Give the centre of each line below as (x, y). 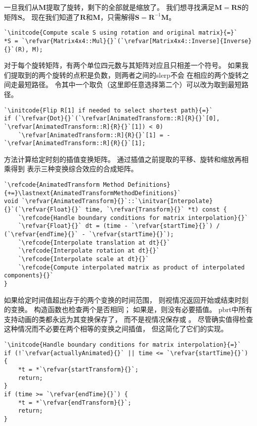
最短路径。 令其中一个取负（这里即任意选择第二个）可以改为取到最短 (129, 84)
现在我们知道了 (56, 17)
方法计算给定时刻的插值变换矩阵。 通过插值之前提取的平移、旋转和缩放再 (123, 159)
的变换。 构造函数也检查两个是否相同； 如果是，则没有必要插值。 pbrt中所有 (128, 309)
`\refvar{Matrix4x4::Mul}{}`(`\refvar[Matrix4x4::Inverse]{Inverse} (137, 41)
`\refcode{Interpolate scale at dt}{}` (84, 259)
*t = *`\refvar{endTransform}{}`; (75, 402)
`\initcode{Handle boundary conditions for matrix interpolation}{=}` (123, 345)
